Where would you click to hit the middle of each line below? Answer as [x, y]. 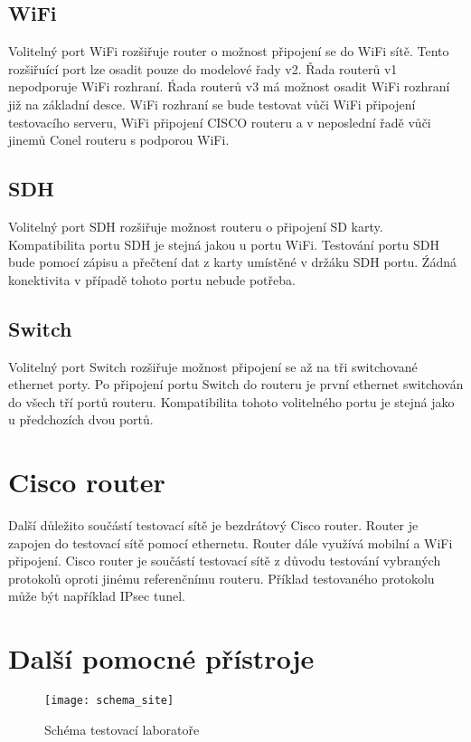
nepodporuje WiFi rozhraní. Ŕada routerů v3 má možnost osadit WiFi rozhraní [229, 86]
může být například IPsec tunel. [97, 596]
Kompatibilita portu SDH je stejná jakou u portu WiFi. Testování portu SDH [224, 244]
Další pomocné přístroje [161, 658]
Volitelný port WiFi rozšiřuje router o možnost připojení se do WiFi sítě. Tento [229, 51]
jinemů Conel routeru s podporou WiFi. [119, 140]
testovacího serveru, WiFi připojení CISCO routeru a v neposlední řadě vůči [220, 122]
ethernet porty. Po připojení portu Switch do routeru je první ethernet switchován [236, 384]
